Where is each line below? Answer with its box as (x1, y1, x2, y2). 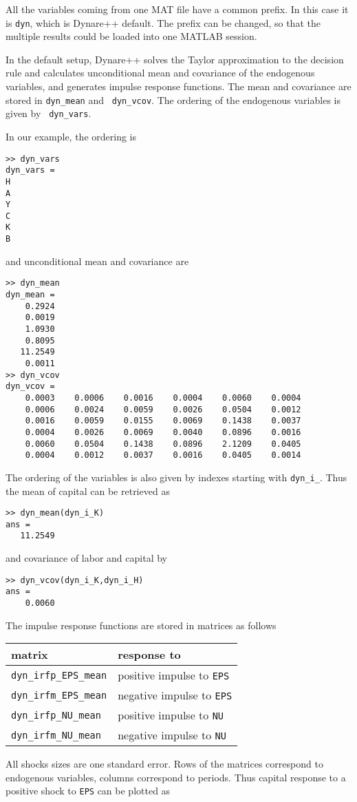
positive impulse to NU (118, 707, 224, 724)
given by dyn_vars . (6, 106, 91, 120)
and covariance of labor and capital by (6, 551, 167, 565)
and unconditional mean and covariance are (6, 253, 189, 268)
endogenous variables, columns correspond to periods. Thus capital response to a (6, 770, 346, 784)
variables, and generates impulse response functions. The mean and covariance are (6, 79, 351, 94)
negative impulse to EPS (118, 687, 232, 704)
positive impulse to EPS (118, 667, 230, 684)
